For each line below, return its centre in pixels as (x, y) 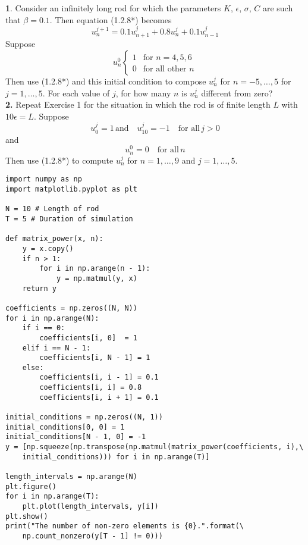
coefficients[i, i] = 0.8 (91, 388)
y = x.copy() (48, 248)
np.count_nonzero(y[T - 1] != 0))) (92, 536)
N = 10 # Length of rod (52, 209)
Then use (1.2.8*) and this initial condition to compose (106, 81)
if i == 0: (44, 328)
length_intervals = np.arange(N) (71, 477)
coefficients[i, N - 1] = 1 (95, 358)
